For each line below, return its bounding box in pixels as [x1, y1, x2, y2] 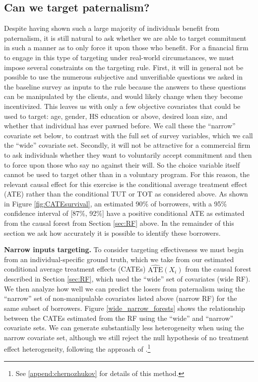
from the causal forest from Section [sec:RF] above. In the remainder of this [4, 218, 234, 228]
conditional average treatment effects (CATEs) [4, 264, 146, 274]
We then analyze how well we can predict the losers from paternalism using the [4, 283, 245, 293]
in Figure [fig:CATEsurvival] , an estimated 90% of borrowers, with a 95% [4, 198, 227, 208]
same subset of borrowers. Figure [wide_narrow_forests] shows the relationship [4, 303, 245, 313]
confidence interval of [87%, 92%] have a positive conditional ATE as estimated [4, 208, 245, 218]
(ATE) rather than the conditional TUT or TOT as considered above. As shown [4, 189, 248, 199]
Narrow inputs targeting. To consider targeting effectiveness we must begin [4, 244, 244, 255]
